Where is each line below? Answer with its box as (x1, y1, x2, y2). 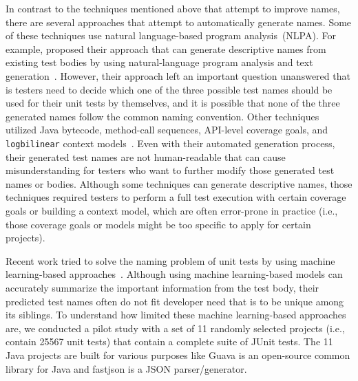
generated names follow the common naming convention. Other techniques (6, 109, 319, 123)
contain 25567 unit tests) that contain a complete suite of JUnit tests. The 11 (6, 334, 333, 349)
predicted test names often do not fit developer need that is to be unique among (6, 294, 344, 308)
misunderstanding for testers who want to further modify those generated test (6, 163, 335, 177)
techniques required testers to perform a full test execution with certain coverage (6, 190, 346, 204)
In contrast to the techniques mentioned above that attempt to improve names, (6, 1, 340, 15)
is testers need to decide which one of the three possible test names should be (6, 82, 333, 96)
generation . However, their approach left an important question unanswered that (6, 68, 350, 83)
